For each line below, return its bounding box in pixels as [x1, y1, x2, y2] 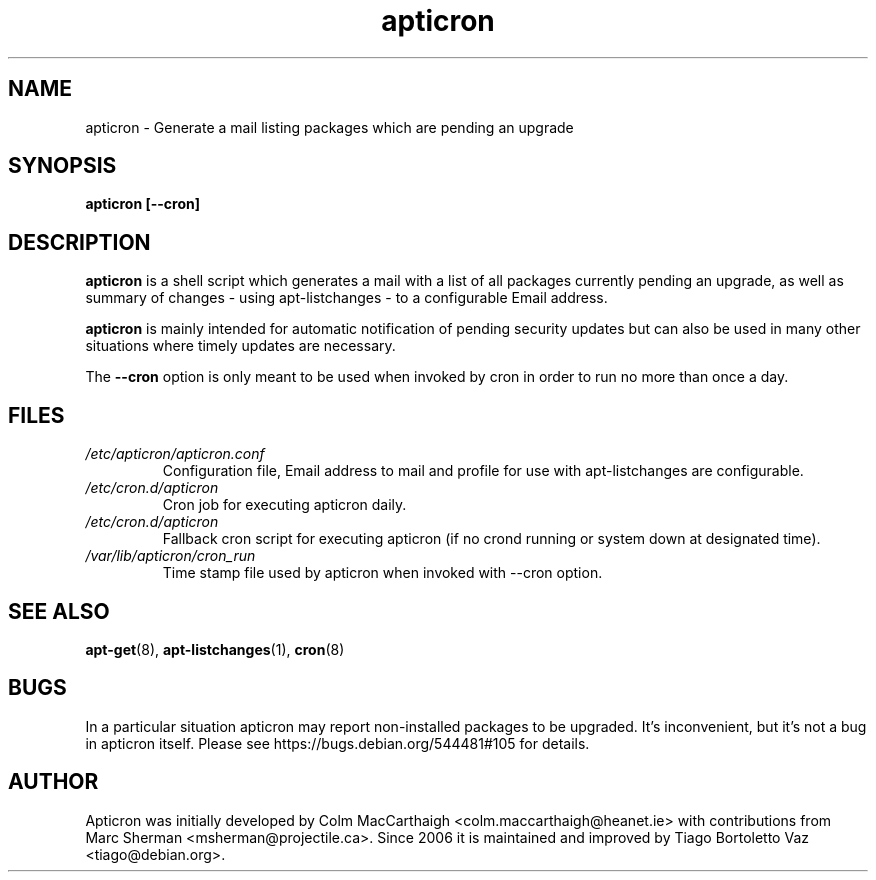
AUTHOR [8, 769, 99, 795]
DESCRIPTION [8, 229, 151, 255]
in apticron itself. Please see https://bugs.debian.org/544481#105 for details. [85, 734, 590, 752]
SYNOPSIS [8, 153, 117, 179]
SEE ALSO [8, 598, 110, 624]
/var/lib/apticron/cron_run [85, 547, 256, 565]
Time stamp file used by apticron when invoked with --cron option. [162, 564, 603, 582]
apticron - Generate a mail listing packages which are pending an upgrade [85, 118, 574, 136]
